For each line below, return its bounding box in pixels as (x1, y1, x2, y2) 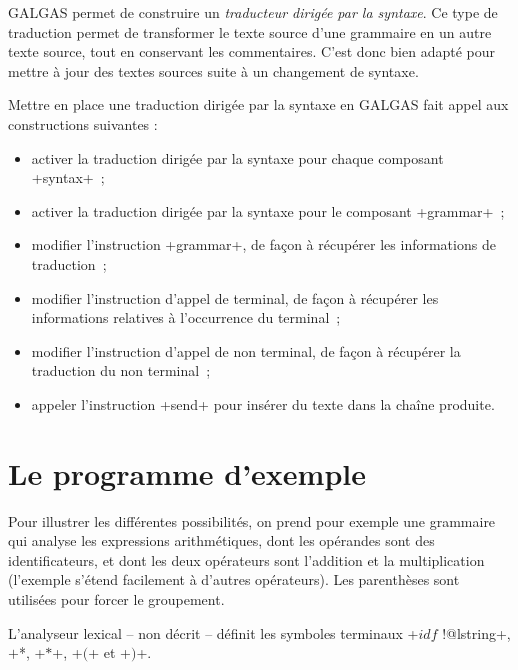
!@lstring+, (442, 622, 511, 643)
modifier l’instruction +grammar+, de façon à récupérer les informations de (31, 234, 496, 255)
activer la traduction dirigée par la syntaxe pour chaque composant (31, 147, 444, 168)
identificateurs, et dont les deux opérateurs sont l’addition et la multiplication (8, 549, 485, 570)
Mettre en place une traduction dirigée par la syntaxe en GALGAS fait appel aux (8, 94, 509, 115)
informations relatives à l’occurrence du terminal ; (31, 307, 341, 328)
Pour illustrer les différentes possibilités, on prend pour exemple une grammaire (8, 510, 496, 531)
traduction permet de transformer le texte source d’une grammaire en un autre (8, 21, 492, 42)
